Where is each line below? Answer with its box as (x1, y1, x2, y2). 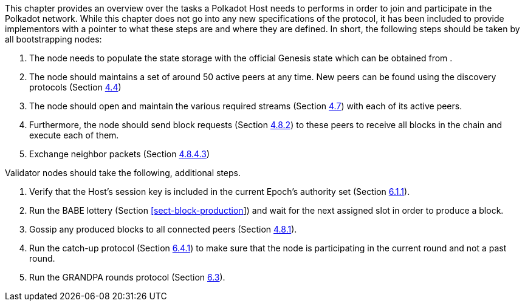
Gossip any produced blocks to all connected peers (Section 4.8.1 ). (29, 224, 297, 234)
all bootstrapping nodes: (5, 34, 102, 44)
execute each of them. (29, 130, 119, 140)
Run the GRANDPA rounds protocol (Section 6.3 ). (29, 272, 225, 282)
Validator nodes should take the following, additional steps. (5, 168, 241, 178)
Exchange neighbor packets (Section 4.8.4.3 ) (29, 149, 210, 159)
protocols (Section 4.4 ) (29, 82, 122, 92)
